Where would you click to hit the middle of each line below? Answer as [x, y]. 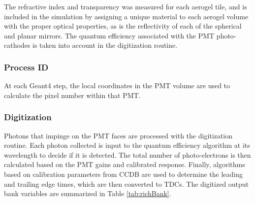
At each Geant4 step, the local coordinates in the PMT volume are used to [117, 85]
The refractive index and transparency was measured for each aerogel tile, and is [126, 6]
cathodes [17, 45]
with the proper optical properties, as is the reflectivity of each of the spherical [123, 26]
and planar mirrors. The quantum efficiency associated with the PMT [109, 35]
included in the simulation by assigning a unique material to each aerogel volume [126, 16]
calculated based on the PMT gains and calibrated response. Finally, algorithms [125, 164]
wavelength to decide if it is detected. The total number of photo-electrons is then [127, 154]
